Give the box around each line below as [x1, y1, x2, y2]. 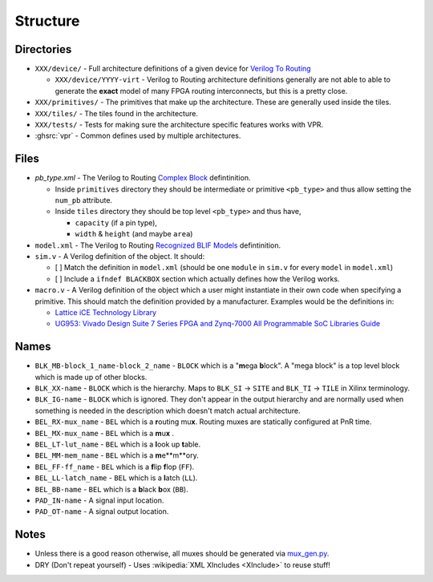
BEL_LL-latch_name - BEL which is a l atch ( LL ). [34, 473, 198, 483]
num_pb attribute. [55, 196, 112, 205]
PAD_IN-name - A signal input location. [34, 495, 164, 505]
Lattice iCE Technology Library [55, 308, 156, 317]
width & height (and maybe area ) [75, 229, 193, 239]
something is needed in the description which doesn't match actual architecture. [34, 406, 301, 415]
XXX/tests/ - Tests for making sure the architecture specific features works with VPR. [34, 120, 324, 130]
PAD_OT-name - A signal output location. [34, 507, 169, 516]
